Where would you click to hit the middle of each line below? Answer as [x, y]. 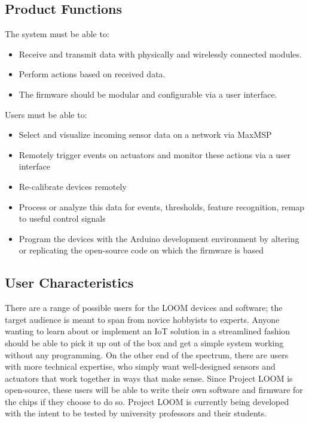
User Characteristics [69, 282]
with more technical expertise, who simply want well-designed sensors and [140, 366]
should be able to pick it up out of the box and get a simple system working [144, 342]
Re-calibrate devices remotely [73, 186]
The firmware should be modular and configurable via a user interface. [148, 94]
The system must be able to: [57, 34]
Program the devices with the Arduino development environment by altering [159, 238]
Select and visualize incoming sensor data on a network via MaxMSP [145, 135]
